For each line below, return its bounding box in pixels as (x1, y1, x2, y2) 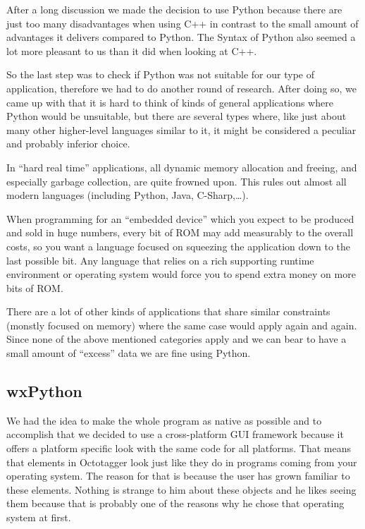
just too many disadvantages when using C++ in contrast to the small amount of (6, 16, 359, 30)
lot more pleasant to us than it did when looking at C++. (6, 43, 257, 58)
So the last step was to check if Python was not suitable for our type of (6, 67, 314, 82)
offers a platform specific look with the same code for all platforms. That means (6, 441, 351, 456)
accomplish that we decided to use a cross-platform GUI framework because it (6, 427, 344, 442)
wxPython (6, 380, 82, 402)
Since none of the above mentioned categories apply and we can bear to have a (6, 332, 347, 346)
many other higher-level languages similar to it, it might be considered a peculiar (6, 122, 357, 137)
